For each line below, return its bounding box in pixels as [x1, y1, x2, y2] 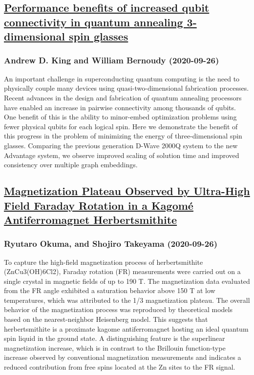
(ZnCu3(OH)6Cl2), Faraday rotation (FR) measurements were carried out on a [4, 266, 241, 276]
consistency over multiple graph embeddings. [4, 159, 138, 170]
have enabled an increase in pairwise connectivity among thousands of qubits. [4, 102, 236, 112]
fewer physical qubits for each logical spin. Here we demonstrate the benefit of [4, 121, 238, 131]
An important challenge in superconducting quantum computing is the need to [4, 73, 240, 83]
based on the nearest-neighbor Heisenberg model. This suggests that [4, 314, 208, 324]
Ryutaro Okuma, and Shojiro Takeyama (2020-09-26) [4, 237, 217, 250]
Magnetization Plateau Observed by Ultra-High [4, 183, 250, 198]
